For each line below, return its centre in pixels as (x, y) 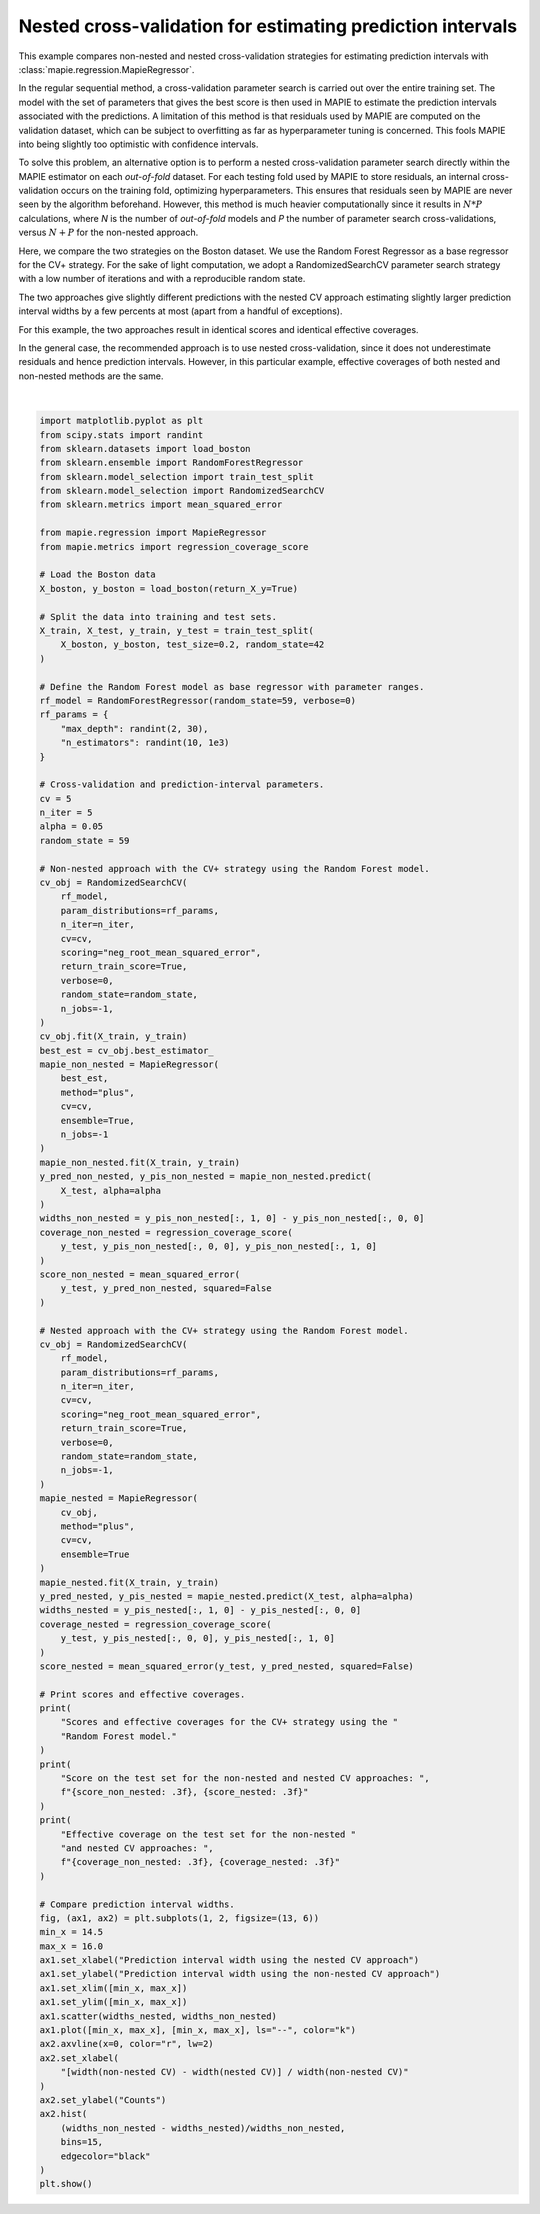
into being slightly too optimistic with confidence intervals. (138, 144)
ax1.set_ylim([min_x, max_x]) (113, 2002)
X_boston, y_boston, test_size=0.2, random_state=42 (192, 644)
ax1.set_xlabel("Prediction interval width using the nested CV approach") (229, 1960)
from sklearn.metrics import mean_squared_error (161, 504)
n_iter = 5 (66, 813)
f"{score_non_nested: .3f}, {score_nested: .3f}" (184, 1792)
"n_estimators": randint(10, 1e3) (145, 743)
